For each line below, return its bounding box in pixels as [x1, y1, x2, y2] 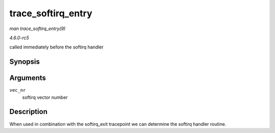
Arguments [9, 74, 46, 83]
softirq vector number [22, 94, 68, 100]
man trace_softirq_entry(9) [9, 25, 66, 32]
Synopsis [9, 58, 40, 66]
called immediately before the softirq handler [9, 44, 104, 50]
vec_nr [9, 87, 26, 93]
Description [9, 108, 48, 116]
